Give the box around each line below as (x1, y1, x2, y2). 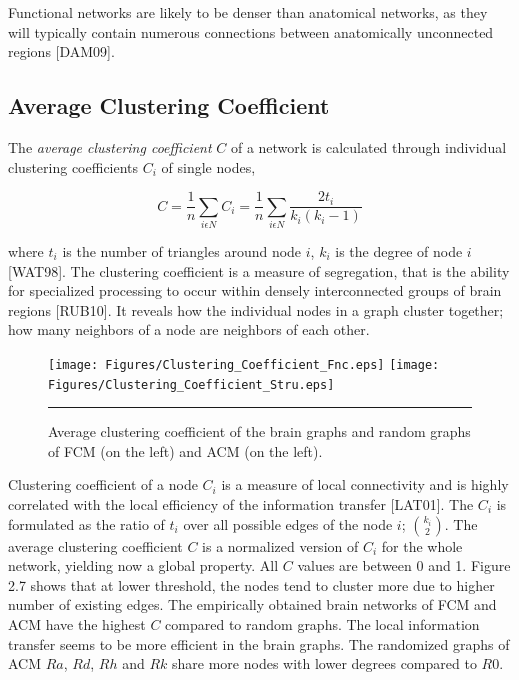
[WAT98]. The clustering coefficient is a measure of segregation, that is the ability (8, 260, 510, 281)
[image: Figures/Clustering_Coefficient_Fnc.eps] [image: (48, 357, 440, 372)
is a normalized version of (202, 535, 359, 556)
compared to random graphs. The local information (165, 614, 480, 634)
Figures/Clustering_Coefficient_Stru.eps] (48, 377, 335, 392)
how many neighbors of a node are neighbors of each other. (8, 319, 370, 340)
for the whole (381, 535, 463, 556)
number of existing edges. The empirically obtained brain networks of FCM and (8, 594, 497, 615)
